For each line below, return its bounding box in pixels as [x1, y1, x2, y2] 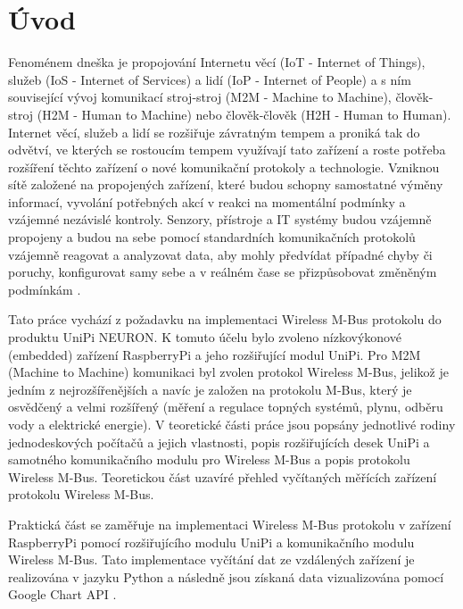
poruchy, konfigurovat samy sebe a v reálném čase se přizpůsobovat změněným [8, 263, 437, 281]
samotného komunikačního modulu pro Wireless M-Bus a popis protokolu [8, 450, 410, 469]
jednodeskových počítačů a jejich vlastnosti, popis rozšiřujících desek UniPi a [8, 432, 430, 451]
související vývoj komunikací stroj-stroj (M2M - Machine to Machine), [8, 88, 392, 106]
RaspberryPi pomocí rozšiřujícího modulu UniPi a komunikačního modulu [8, 532, 415, 551]
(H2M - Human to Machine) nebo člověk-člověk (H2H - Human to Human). [37, 104, 451, 123]
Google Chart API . [8, 585, 117, 604]
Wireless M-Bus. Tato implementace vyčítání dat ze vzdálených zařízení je [8, 550, 415, 569]
